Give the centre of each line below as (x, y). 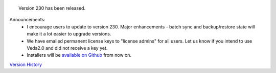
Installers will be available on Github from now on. (79, 55)
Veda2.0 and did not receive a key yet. (67, 48)
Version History (26, 64)
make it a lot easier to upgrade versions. (69, 34)
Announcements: (27, 20)
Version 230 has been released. (52, 8)
